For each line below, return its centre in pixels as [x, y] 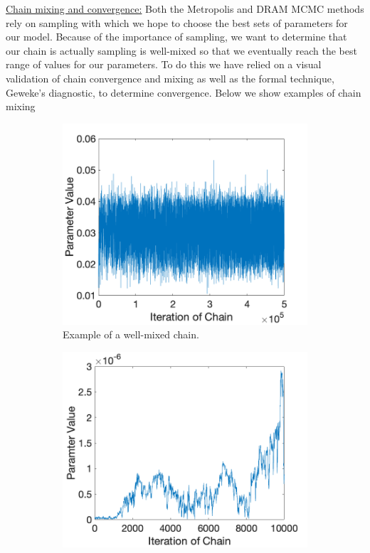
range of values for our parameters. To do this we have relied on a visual [164, 64]
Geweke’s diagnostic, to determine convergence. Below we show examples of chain [184, 92]
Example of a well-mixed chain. [131, 334]
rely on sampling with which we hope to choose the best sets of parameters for [177, 22]
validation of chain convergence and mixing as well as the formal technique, [170, 78]
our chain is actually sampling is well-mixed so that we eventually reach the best [181, 50]
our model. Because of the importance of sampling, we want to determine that [176, 37]
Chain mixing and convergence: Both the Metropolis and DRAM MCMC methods [185, 9]
